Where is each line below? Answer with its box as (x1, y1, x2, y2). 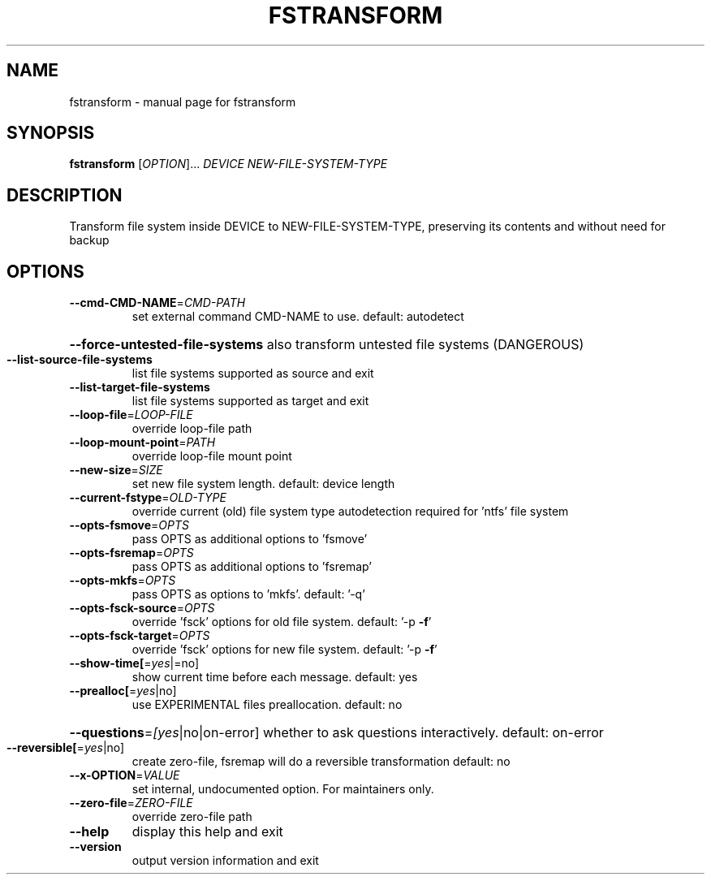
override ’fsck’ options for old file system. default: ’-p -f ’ (131, 615, 432, 629)
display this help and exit (131, 823, 283, 840)
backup (69, 233, 110, 248)
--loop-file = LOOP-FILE (69, 408, 193, 422)
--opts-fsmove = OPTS (69, 518, 190, 533)
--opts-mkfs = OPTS (69, 573, 176, 588)
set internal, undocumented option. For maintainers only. (131, 782, 434, 797)
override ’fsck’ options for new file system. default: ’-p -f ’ (131, 642, 437, 657)
